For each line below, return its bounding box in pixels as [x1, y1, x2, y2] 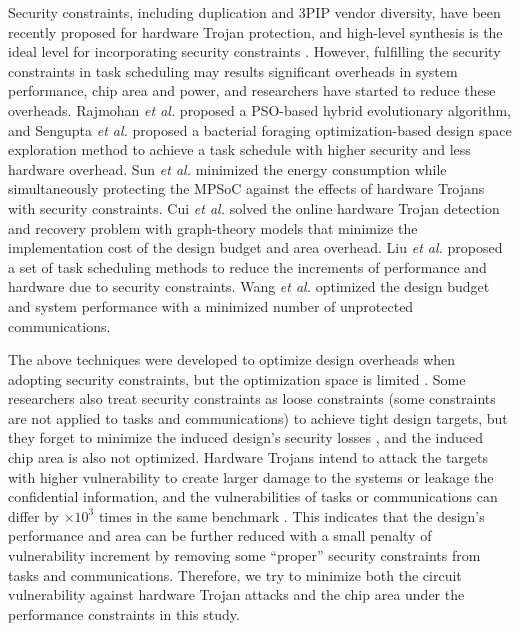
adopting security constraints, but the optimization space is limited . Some [8, 368, 466, 389]
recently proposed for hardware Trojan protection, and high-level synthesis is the [8, 21, 503, 42]
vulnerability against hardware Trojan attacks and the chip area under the [8, 584, 465, 605]
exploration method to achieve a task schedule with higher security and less [8, 139, 471, 160]
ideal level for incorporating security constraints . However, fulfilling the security [8, 41, 501, 62]
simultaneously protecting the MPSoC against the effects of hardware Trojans [8, 178, 485, 199]
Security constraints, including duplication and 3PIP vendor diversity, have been [8, 2, 501, 22]
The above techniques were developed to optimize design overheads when [8, 349, 456, 370]
